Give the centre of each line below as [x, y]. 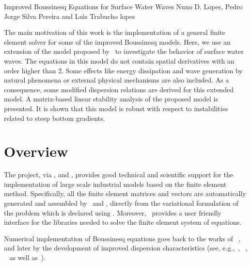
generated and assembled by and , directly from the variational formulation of [121, 203]
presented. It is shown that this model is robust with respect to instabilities [116, 108]
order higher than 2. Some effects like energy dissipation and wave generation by [123, 70]
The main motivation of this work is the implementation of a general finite [115, 32]
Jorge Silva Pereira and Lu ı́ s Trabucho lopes [70, 16]
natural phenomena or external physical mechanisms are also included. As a [117, 80]
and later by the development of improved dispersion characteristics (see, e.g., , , [126, 248]
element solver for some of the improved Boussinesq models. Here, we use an [117, 42]
